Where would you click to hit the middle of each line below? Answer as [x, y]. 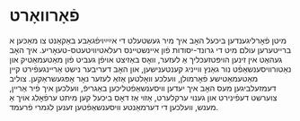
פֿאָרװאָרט [44, 16]
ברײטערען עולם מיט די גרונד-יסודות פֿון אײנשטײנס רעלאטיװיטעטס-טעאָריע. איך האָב [150, 49]
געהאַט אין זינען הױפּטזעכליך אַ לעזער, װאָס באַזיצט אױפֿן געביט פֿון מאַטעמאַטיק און [146, 59]
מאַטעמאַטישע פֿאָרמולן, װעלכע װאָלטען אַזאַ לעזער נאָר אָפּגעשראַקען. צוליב [134, 78]
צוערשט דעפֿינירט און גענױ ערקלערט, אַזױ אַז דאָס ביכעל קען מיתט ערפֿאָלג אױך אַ [143, 97]
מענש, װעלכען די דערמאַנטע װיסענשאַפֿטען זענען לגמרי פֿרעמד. [114, 107]
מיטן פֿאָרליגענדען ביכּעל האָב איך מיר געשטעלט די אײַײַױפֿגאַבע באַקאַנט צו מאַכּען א [148, 40]
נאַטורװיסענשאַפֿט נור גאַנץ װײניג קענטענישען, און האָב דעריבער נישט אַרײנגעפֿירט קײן [150, 69]
